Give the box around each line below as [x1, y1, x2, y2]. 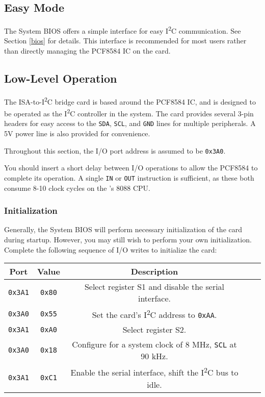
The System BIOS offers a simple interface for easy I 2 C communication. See [4, 24, 241, 36]
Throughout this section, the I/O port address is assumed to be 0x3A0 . [4, 145, 226, 156]
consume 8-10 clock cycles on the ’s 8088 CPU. [4, 182, 150, 193]
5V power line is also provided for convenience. [4, 128, 150, 138]
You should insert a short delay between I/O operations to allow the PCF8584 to [4, 162, 258, 173]
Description [130, 265, 178, 278]
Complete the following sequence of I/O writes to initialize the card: [4, 244, 217, 255]
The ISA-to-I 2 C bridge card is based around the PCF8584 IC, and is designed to [4, 94, 256, 107]
